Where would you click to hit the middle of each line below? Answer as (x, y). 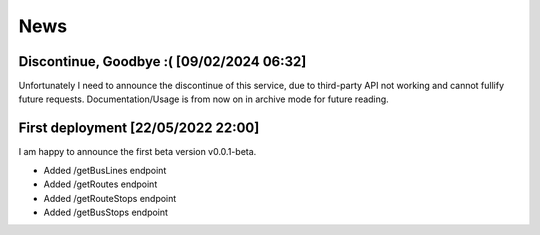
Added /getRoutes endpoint (100, 184)
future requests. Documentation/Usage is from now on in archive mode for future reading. (203, 99)
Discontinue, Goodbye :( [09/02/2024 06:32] (162, 61)
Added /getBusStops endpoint (106, 212)
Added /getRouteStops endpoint (110, 198)
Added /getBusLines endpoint (105, 170)
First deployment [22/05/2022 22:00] (139, 128)
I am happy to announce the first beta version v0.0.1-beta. (137, 152)
